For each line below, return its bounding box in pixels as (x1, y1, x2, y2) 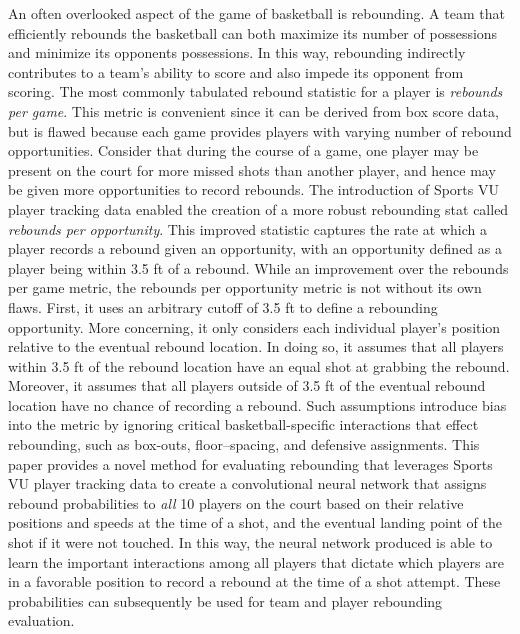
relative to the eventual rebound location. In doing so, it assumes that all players (8, 336, 504, 357)
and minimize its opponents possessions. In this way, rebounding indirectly (8, 42, 466, 63)
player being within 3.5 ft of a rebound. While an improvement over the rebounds (8, 257, 509, 278)
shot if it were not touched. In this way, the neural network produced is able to (8, 532, 493, 553)
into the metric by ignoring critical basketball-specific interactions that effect (8, 414, 479, 435)
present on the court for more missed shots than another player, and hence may (8, 159, 496, 180)
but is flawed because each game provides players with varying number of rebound (8, 120, 512, 141)
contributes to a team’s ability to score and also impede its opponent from (8, 61, 464, 82)
